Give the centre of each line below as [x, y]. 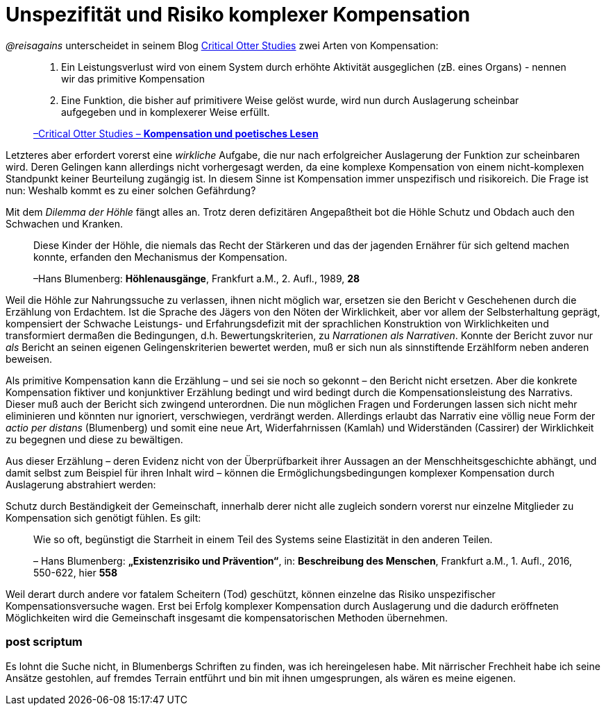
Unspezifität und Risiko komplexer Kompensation [238, 15]
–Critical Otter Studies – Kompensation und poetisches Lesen [176, 133]
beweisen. [29, 359]
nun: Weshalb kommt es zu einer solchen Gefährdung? [131, 190]
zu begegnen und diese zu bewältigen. [94, 439]
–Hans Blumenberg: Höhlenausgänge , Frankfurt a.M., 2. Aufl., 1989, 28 [197, 278]
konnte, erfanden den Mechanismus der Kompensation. [160, 257]
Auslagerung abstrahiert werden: [81, 484]
